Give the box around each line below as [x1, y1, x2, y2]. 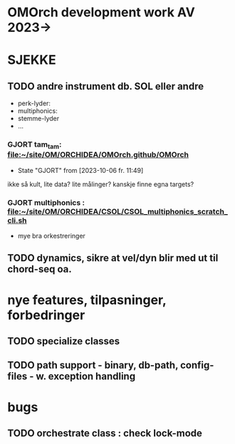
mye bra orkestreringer [17, 232, 85, 240]
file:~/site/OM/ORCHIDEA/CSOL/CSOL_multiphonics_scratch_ [7, 206, 228, 216]
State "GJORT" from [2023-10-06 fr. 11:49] [17, 166, 144, 174]
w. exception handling [35, 371, 136, 383]
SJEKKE [7, 52, 56, 68]
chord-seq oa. [7, 263, 73, 275]
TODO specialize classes [7, 335, 120, 347]
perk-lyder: [17, 99, 51, 107]
